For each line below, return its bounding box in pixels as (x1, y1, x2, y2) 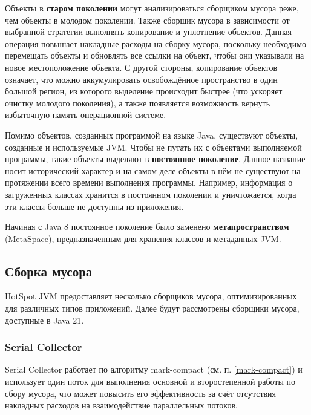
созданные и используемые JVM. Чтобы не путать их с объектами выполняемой (5, 140, 302, 153)
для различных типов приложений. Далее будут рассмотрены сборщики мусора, (5, 302, 300, 315)
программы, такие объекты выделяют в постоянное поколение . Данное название (5, 152, 306, 165)
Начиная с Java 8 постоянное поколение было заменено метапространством (5, 220, 289, 233)
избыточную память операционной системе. (5, 108, 166, 121)
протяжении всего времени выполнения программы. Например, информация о (5, 176, 293, 189)
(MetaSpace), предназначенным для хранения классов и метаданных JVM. (5, 232, 281, 244)
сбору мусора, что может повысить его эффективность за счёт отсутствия (5, 387, 277, 399)
